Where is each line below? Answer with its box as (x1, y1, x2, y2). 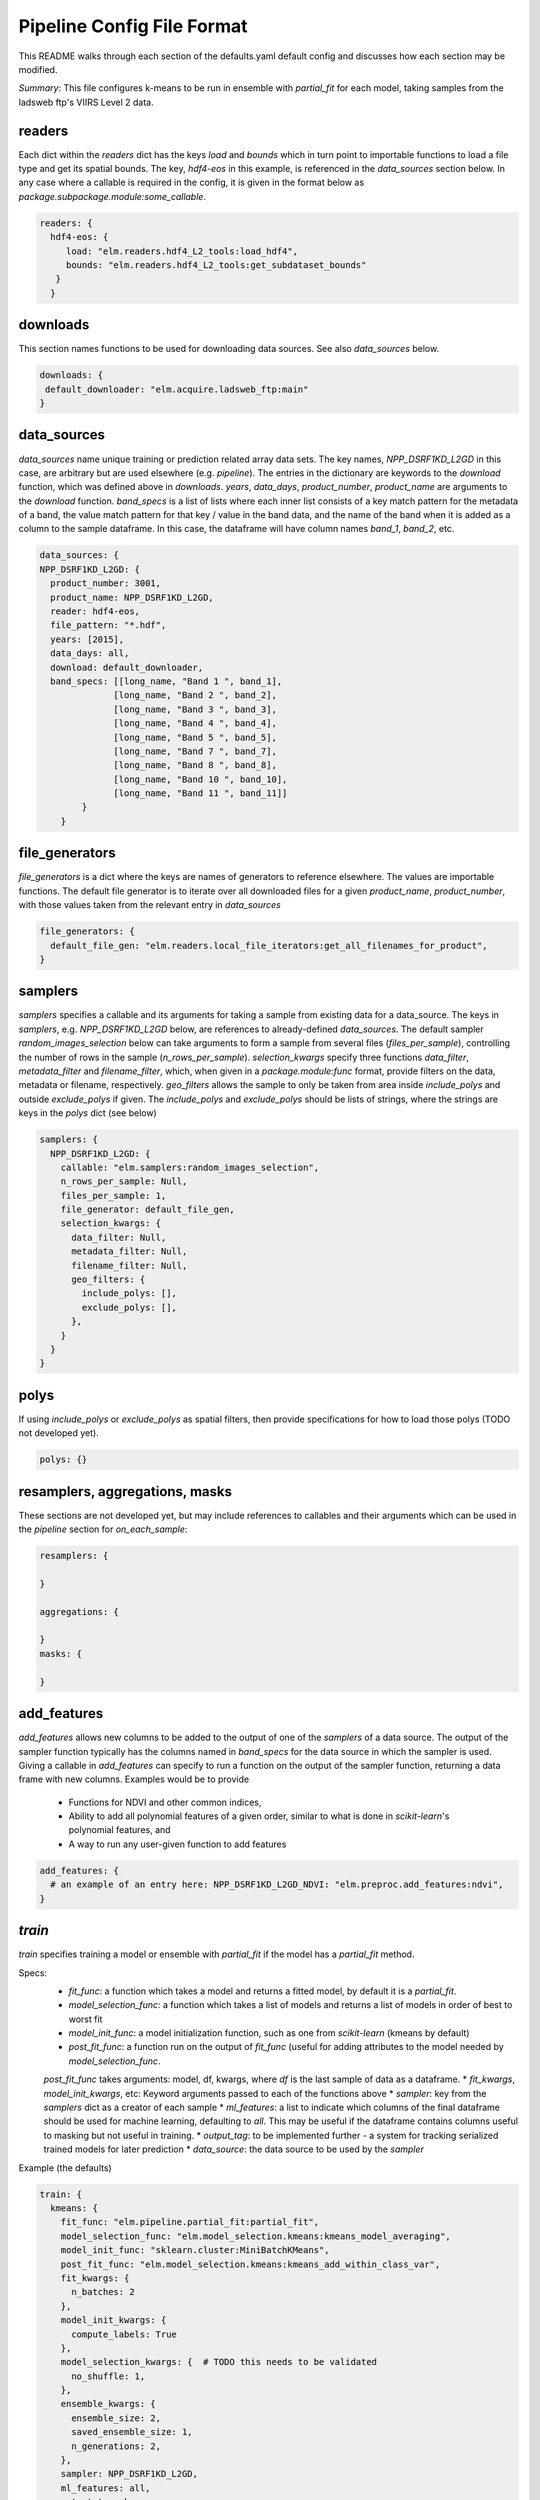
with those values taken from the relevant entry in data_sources (18, 899, 282, 911)
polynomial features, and (68, 1824, 171, 1836)
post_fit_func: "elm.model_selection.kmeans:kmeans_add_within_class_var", (60, 2258, 441, 2270)
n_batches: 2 (71, 2286, 135, 2298)
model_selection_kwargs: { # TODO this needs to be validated (60, 2356, 378, 2368)
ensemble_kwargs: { (60, 2398, 157, 2410)
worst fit (68, 2013, 103, 2025)
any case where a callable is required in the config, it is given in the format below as (18, 176, 365, 189)
